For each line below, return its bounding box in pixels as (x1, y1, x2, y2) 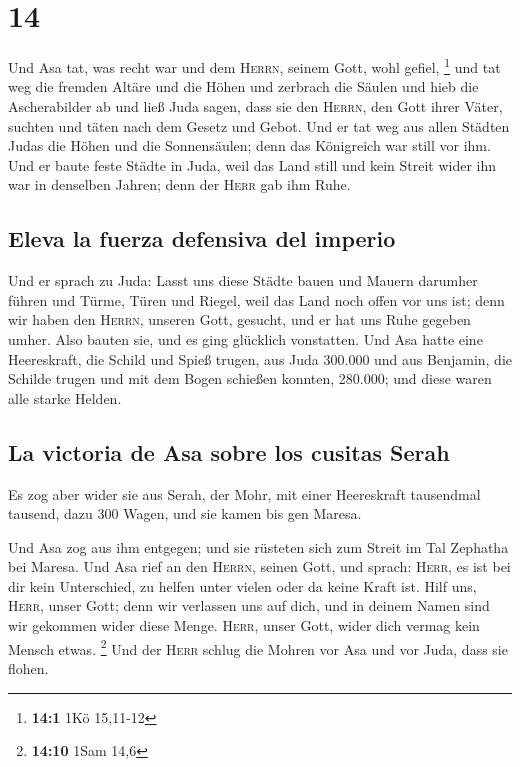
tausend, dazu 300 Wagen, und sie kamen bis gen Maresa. (8, 503, 362, 524)
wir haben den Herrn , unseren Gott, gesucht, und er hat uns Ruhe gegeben (8, 309, 471, 330)
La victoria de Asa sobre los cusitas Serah (8, 436, 450, 467)
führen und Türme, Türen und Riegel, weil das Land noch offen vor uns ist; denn (8, 289, 505, 310)
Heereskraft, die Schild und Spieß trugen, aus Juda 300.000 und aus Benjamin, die (8, 348, 513, 369)
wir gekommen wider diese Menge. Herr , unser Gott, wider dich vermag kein (8, 615, 480, 636)
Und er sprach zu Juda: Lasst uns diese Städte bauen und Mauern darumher (8, 270, 478, 291)
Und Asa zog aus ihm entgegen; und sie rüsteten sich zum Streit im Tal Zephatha (8, 536, 509, 557)
